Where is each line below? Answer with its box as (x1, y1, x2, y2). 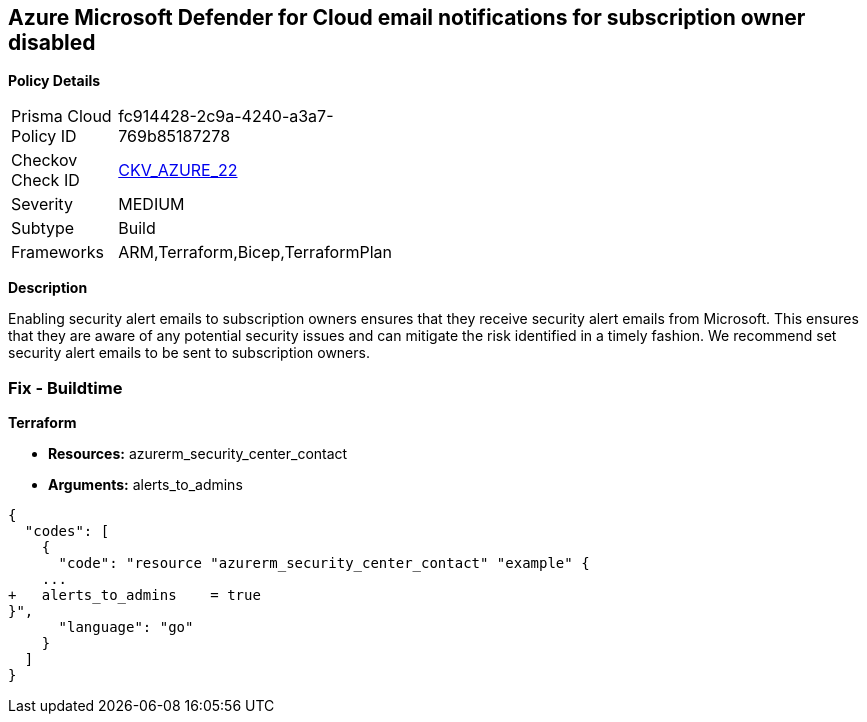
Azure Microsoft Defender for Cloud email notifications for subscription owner (8, 5, 806, 30)
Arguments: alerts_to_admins (48, 476, 243, 494)
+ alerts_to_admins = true (8, 587, 261, 604)
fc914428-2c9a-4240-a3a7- (118, 106, 334, 127)
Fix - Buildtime (8, 377, 123, 398)
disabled (8, 30, 96, 55)
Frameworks (11, 242, 104, 263)
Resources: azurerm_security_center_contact (48, 445, 348, 463)
